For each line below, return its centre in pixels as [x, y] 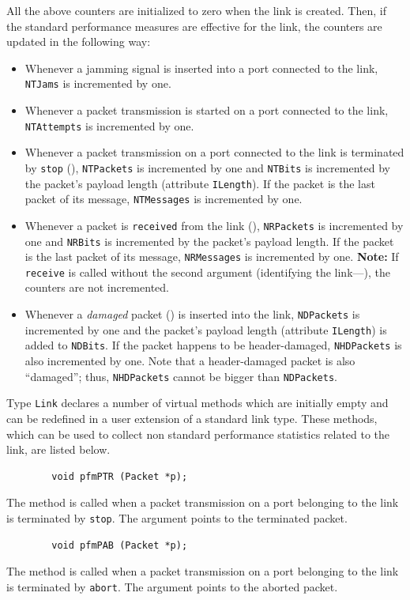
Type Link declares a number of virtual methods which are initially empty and [197, 403]
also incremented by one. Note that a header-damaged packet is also [190, 361]
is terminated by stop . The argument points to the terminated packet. [177, 517]
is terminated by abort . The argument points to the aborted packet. [172, 586]
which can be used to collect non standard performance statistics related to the [198, 434]
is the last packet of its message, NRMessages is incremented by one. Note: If [212, 257]
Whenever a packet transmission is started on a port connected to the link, [207, 110]
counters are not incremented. [97, 287]
